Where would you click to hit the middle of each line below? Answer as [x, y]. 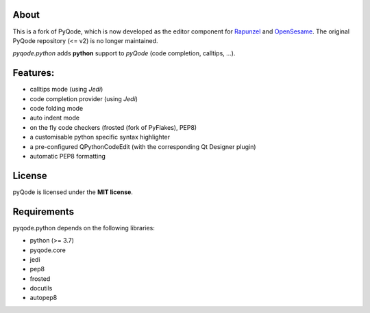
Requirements [44, 212]
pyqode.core [48, 250]
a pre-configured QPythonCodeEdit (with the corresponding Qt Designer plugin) [143, 146]
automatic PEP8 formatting [68, 156]
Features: [34, 73]
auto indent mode [55, 118]
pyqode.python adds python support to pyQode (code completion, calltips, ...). [124, 53]
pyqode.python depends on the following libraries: [84, 228]
